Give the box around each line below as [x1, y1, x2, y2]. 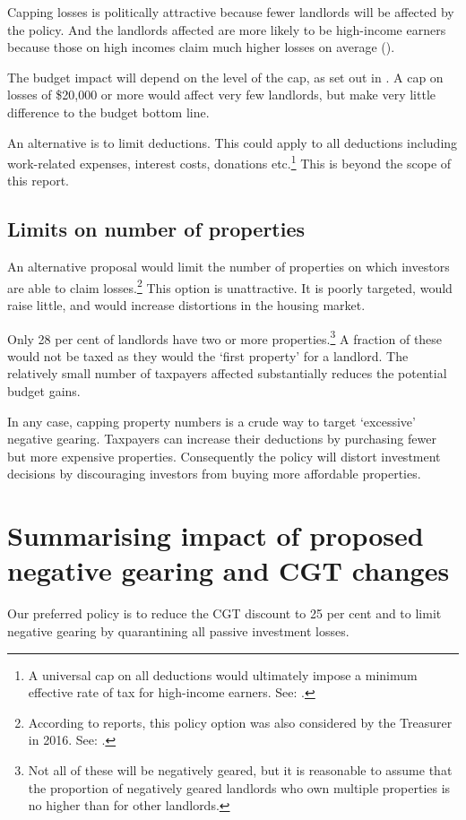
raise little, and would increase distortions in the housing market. [7, 296, 366, 315]
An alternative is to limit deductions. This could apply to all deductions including [7, 133, 458, 151]
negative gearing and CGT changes [7, 552, 450, 589]
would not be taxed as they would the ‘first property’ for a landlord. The [7, 346, 409, 365]
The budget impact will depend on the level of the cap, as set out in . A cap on [7, 67, 444, 86]
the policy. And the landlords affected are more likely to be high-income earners [7, 20, 446, 39]
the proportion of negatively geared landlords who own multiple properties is [28, 778, 451, 797]
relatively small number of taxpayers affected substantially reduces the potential [7, 364, 447, 383]
